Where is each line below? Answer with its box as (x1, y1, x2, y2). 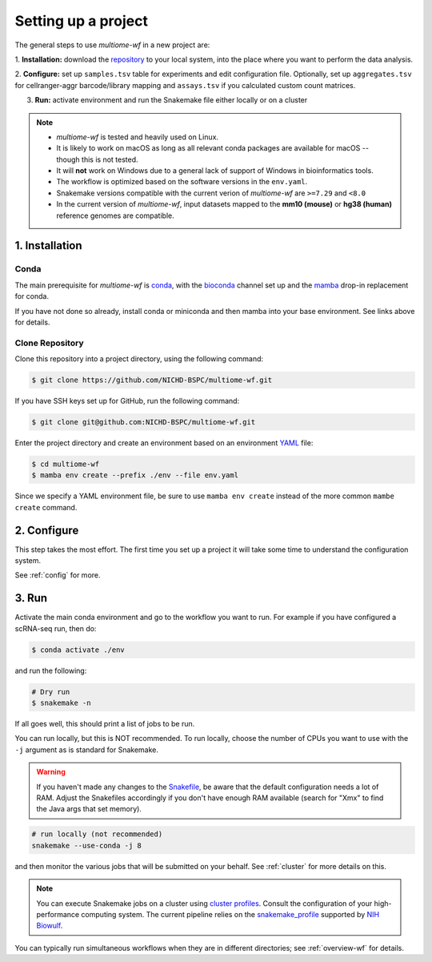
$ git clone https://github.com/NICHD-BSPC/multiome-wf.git (31, 376, 273, 384)
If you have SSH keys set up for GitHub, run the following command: (14, 396, 240, 406)
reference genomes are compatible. (56, 211, 175, 220)
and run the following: (14, 666, 87, 675)
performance (36, 909, 80, 919)
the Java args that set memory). (36, 804, 142, 814)
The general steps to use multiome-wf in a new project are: (14, 40, 210, 50)
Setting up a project (14, 12, 148, 30)
